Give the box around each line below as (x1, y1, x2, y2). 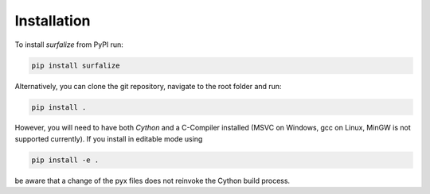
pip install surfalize (31, 60, 120, 70)
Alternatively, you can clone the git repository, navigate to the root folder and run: (14, 81, 282, 91)
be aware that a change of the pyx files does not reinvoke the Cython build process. (14, 176, 291, 185)
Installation (14, 12, 91, 29)
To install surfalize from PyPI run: (14, 40, 123, 49)
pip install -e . (31, 155, 100, 165)
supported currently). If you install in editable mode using (14, 134, 203, 143)
